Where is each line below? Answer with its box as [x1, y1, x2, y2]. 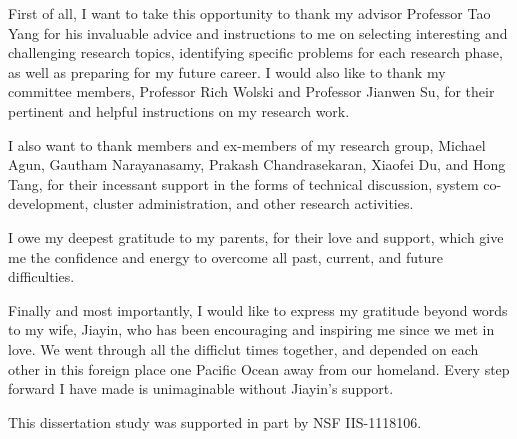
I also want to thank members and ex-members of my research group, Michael [8, 134, 486, 155]
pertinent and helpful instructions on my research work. [8, 100, 350, 121]
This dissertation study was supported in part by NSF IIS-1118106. [8, 411, 422, 432]
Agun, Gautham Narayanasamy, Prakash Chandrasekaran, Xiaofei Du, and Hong [8, 154, 506, 175]
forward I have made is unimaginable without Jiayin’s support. [8, 378, 394, 399]
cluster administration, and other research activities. [93, 193, 414, 214]
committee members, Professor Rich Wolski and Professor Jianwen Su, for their [8, 81, 495, 102]
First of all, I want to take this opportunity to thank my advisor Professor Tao [8, 3, 491, 23]
